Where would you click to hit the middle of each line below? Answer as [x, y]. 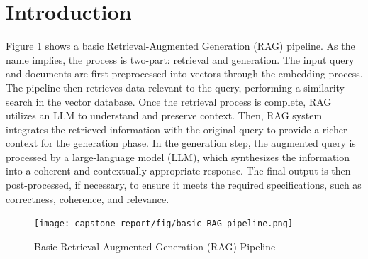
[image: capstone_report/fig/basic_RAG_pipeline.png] [164, 224]
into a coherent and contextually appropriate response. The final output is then [178, 171]
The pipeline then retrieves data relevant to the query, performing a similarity [175, 87]
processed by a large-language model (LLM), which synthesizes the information [178, 156]
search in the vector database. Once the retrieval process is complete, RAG [169, 101]
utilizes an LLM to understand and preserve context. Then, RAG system [164, 115]
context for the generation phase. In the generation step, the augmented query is [181, 143]
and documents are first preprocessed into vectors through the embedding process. [184, 73]
